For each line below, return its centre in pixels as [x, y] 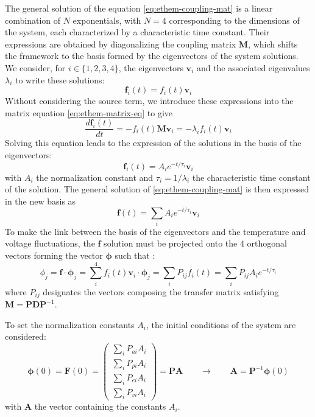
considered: [26, 336]
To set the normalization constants [70, 324]
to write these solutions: [60, 79]
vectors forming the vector [54, 255]
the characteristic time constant [251, 177]
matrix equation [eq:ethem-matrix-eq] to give [89, 112]
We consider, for [35, 67]
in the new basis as [41, 201]
